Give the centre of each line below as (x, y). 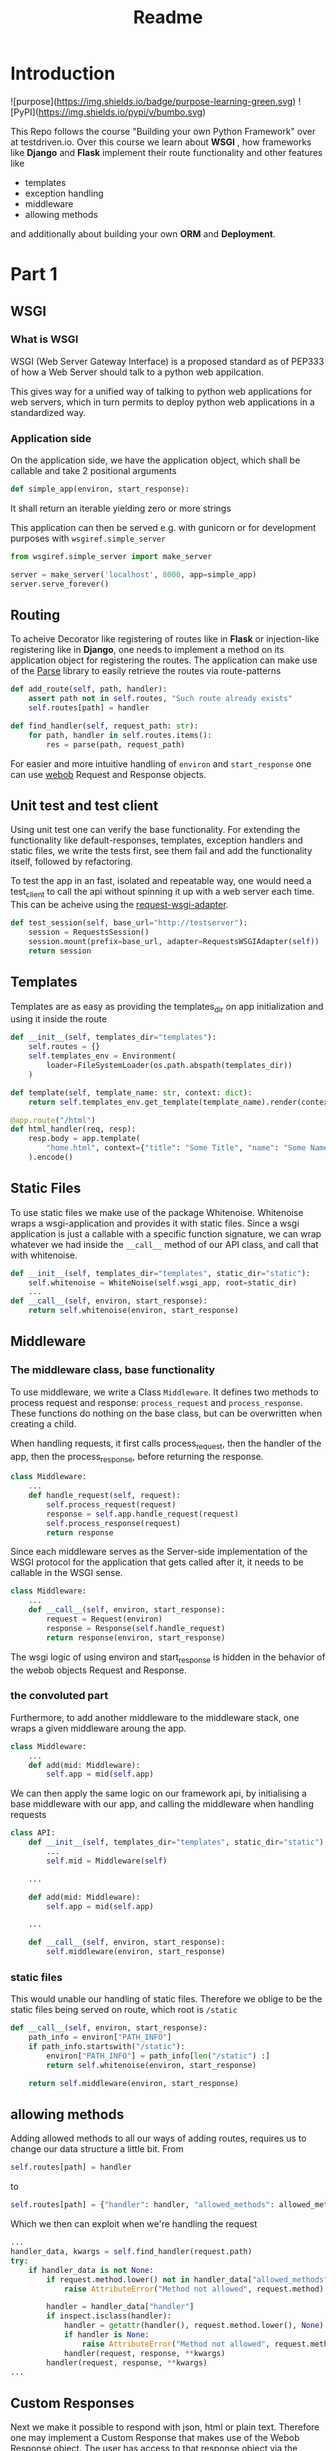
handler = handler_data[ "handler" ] (120, 2307)
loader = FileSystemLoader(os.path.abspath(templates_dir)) (169, 1066)
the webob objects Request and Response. (98, 1670)
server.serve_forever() (60, 584)
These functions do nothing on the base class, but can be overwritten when (166, 1413)
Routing (35, 615)
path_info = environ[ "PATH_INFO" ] (100, 2037)
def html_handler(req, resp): (73, 1129)
